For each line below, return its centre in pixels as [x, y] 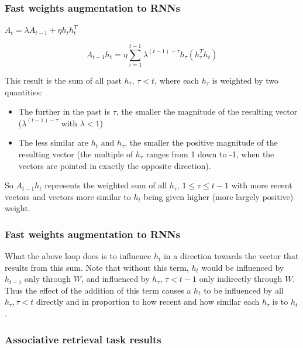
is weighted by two [245, 80]
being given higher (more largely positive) [218, 196]
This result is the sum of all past [63, 80]
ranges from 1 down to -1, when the [210, 154]
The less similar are [54, 142]
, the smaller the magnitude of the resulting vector [207, 111]
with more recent [262, 185]
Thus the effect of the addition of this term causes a [98, 290]
